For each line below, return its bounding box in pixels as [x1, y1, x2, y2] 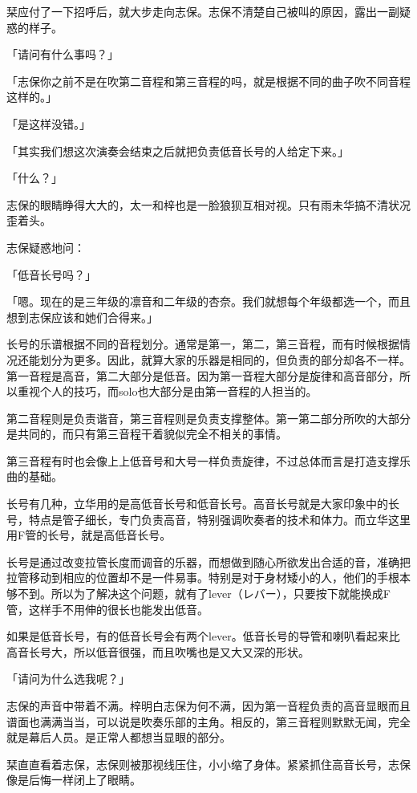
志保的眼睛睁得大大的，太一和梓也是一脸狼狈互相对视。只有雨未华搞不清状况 [6, 196, 411, 213]
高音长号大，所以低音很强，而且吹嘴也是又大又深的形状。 [6, 643, 310, 660]
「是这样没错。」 [6, 115, 91, 132]
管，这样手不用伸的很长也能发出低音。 [6, 600, 208, 617]
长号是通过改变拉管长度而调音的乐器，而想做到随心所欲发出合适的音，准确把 [6, 553, 411, 570]
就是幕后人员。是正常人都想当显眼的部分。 [6, 729, 231, 746]
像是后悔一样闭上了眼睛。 [6, 771, 141, 788]
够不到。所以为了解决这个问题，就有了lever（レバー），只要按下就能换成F [6, 585, 391, 602]
